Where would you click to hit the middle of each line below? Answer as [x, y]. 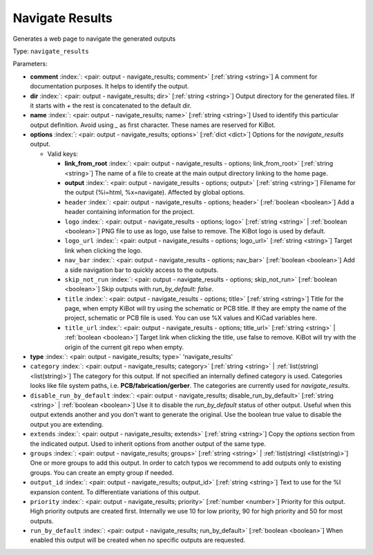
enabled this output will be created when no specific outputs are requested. [138, 540]
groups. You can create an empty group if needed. [102, 472]
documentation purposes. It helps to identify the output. [109, 86]
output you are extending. [67, 424]
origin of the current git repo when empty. [124, 347]
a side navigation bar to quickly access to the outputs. [142, 270]
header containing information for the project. [130, 212]
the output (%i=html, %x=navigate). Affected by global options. [155, 193]
